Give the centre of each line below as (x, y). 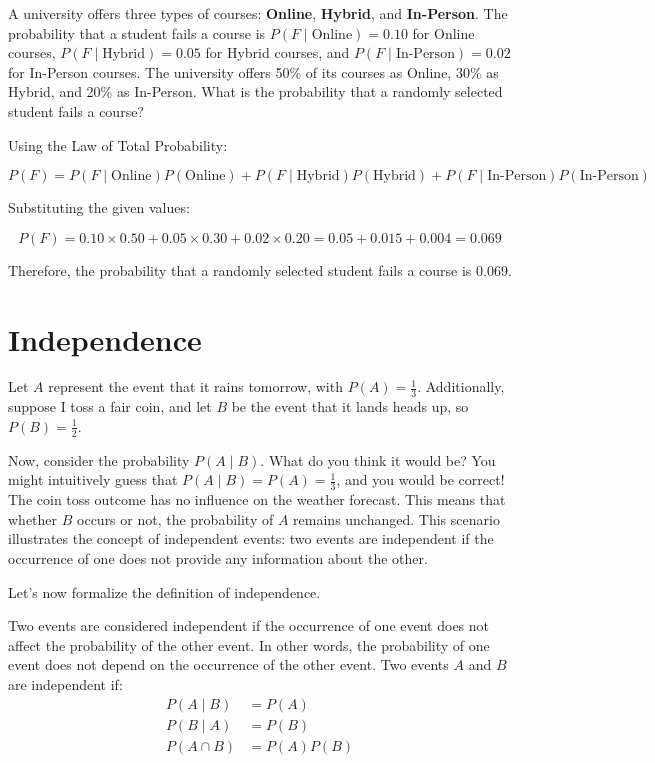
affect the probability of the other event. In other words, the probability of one (249, 644)
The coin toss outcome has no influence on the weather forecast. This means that (257, 499)
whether (33, 518)
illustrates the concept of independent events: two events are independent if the (251, 538)
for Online (443, 32)
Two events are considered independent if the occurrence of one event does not (249, 625)
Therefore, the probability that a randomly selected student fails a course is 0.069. (260, 269)
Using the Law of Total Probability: (118, 144)
